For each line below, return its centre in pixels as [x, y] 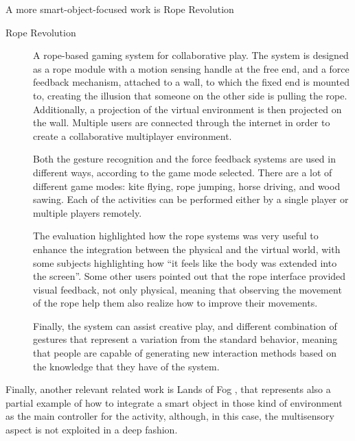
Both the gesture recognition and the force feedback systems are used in [184, 159]
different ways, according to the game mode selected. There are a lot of [183, 172]
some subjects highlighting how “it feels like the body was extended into [185, 262]
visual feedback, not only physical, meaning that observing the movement [187, 289]
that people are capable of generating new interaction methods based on [185, 353]
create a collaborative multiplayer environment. [133, 135]
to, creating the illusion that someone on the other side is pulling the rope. [190, 95]
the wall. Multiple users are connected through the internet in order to [182, 122]
